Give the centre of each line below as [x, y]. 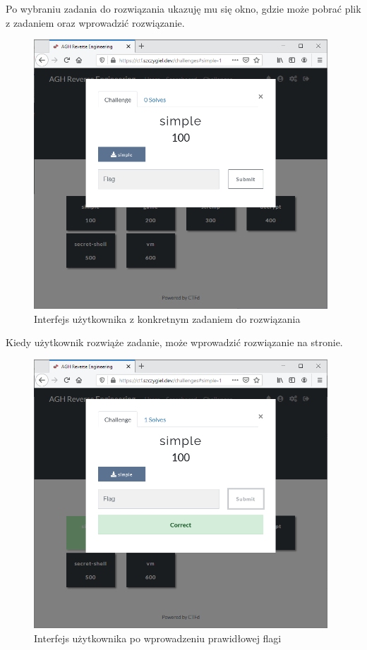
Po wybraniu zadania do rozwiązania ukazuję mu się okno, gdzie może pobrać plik [183, 8]
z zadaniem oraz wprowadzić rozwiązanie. [95, 22]
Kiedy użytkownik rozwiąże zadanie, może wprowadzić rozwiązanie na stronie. [174, 342]
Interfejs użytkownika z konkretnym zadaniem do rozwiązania [167, 318]
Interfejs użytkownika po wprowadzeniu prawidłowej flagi [158, 638]
